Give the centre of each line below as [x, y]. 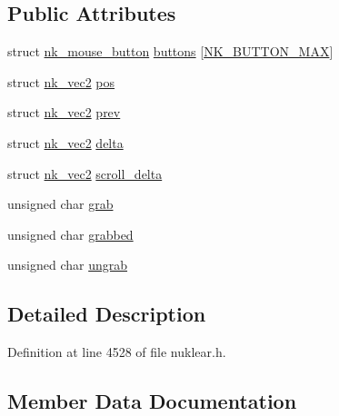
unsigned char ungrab [68, 265]
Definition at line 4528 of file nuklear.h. [117, 352]
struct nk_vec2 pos [61, 81]
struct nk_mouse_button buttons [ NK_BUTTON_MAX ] [170, 51]
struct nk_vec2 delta [65, 142]
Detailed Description [107, 314]
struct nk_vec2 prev [64, 112]
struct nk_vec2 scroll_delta [85, 173]
